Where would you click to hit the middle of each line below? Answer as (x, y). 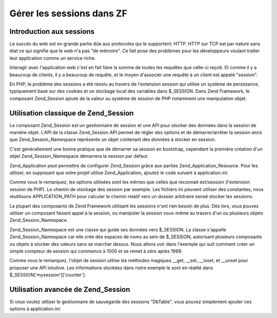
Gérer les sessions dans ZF (68, 13)
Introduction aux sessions (52, 31)
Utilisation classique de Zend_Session (72, 113)
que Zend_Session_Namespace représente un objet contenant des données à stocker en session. (113, 140)
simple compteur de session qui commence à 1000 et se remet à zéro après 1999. (96, 251)
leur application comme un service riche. (53, 58)
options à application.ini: (35, 309)
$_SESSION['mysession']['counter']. (48, 275)
